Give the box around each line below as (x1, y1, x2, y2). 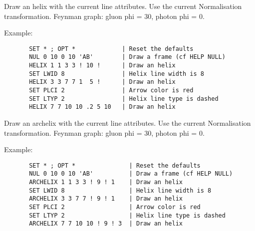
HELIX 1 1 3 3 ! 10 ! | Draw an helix (29, 62, 176, 69)
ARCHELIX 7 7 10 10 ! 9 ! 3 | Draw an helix (29, 220, 183, 228)
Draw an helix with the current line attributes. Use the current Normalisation (4, 1, 242, 11)
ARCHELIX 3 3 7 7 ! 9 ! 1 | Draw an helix (29, 195, 183, 203)
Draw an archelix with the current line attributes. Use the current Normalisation (4, 118, 251, 128)
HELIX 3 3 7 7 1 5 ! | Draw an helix (29, 78, 176, 86)
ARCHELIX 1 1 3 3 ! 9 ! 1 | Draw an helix (29, 179, 183, 186)
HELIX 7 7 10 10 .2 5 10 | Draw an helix (29, 103, 176, 111)
